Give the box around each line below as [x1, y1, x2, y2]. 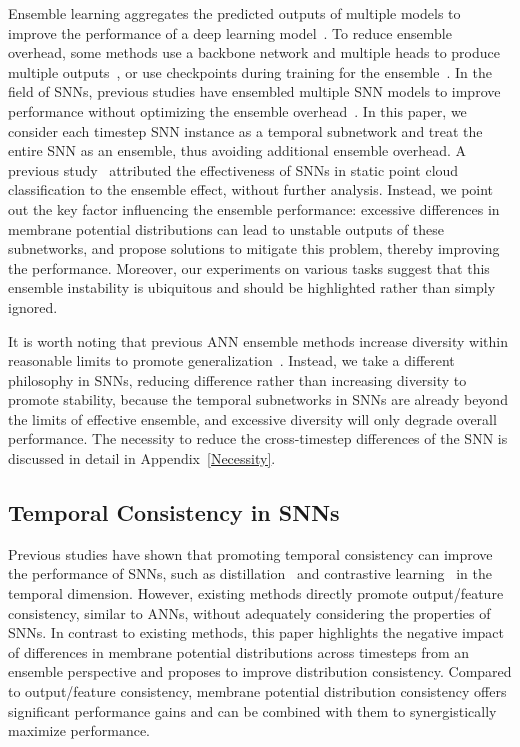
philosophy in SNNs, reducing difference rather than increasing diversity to [8, 369, 467, 390]
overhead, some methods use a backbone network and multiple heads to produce [8, 42, 500, 63]
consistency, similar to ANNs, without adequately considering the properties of [8, 602, 491, 623]
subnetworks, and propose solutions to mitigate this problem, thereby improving [8, 238, 500, 259]
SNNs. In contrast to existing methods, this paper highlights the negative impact [8, 622, 504, 643]
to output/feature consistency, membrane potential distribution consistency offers [8, 681, 507, 702]
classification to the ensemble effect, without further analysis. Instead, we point [8, 179, 494, 200]
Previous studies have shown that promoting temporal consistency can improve [8, 543, 493, 564]
